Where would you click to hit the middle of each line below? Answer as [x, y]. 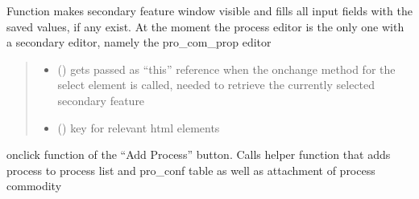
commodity [34, 186]
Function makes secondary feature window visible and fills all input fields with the [209, 10]
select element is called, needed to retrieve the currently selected [216, 85]
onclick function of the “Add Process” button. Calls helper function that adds [199, 154]
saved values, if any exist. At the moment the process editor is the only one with [205, 26]
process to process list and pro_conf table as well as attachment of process [191, 170]
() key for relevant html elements [139, 127]
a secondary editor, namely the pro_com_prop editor [139, 42]
